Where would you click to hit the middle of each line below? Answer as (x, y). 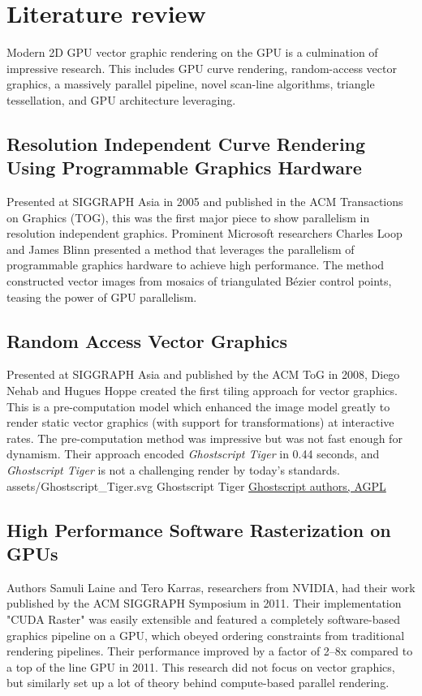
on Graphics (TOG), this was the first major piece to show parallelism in (188, 217)
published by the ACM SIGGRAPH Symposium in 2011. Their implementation (204, 603)
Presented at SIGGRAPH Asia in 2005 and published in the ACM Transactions (205, 202)
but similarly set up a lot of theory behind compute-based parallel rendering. (198, 683)
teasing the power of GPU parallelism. (102, 296)
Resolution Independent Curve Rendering (186, 143)
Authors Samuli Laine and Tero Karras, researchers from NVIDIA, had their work (211, 587)
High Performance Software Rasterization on (199, 529)
